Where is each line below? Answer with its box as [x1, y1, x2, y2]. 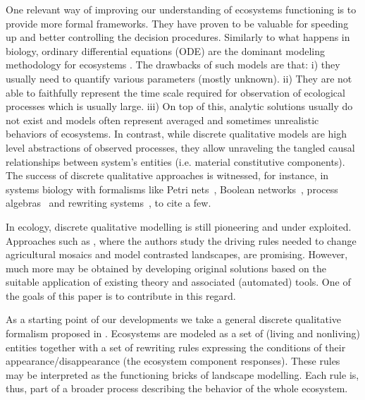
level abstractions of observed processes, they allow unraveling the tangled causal [6, 140, 355, 154]
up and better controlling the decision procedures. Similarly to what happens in [6, 30, 350, 44]
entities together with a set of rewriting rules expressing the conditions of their [6, 339, 346, 354]
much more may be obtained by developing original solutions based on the [6, 260, 326, 275]
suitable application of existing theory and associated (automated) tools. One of [6, 274, 351, 289]
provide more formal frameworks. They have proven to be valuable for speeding [6, 16, 349, 30]
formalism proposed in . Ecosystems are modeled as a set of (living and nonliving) [6, 326, 360, 341]
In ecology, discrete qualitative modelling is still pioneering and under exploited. [6, 219, 352, 234]
